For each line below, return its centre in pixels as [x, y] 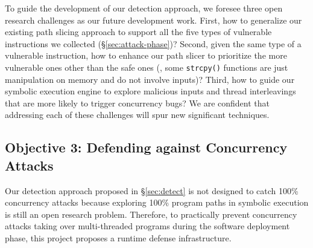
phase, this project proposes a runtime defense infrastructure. [118, 237]
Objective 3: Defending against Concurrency [146, 147]
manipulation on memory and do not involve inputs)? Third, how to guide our [150, 79]
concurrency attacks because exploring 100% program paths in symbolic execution [157, 202]
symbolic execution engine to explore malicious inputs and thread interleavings [150, 91]
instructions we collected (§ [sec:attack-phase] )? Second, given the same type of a [153, 43]
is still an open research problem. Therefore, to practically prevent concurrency [151, 214]
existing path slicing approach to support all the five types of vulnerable [138, 32]
